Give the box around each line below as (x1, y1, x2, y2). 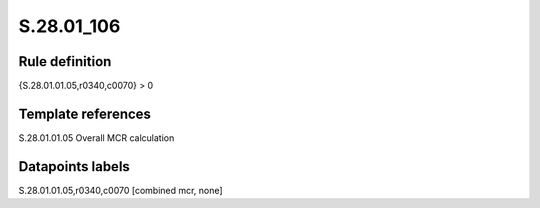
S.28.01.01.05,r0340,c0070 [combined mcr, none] (18, 184, 224, 196)
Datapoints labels (18, 158, 130, 175)
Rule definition (18, 53, 112, 70)
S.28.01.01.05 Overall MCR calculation (18, 131, 175, 144)
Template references (18, 105, 152, 122)
